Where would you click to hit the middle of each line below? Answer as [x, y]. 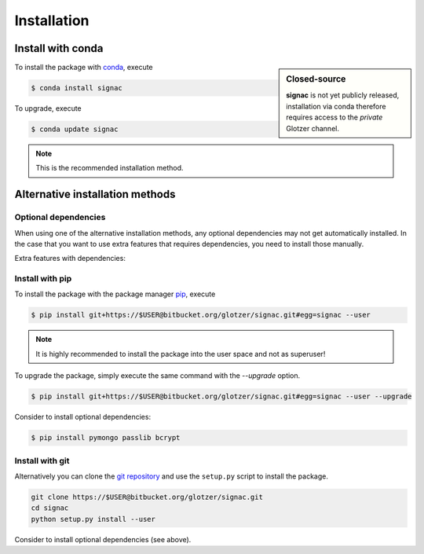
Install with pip [43, 279]
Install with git [42, 460]
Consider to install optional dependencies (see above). [103, 539]
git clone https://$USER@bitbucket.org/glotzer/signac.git [147, 497]
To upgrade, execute [48, 108]
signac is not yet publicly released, [343, 95]
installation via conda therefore [336, 106]
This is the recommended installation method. [110, 168]
